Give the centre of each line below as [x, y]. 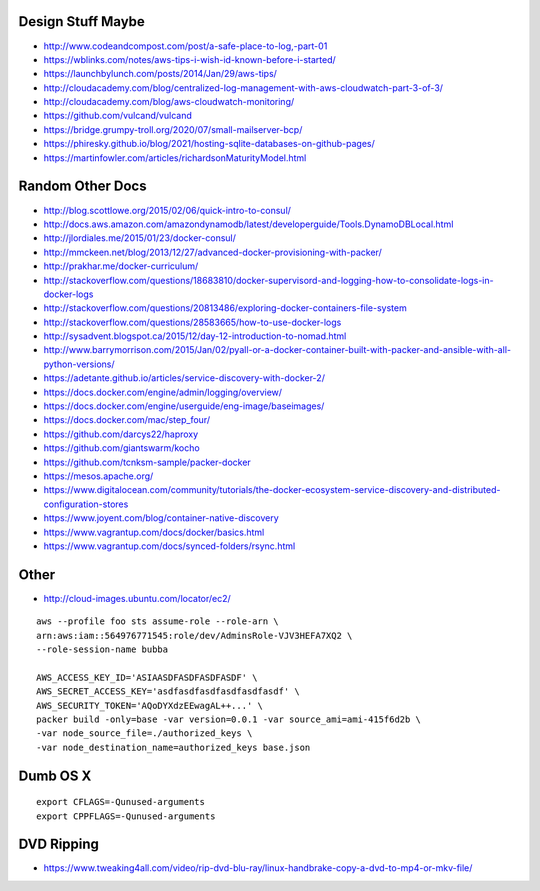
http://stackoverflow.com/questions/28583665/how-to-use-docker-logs [192, 322]
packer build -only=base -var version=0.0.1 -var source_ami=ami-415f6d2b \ [229, 719]
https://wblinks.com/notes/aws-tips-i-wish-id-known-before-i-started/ [190, 59]
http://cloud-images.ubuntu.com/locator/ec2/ [137, 598]
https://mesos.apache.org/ [98, 476]
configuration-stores [86, 504]
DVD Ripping [59, 844]
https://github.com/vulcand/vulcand [117, 116]
